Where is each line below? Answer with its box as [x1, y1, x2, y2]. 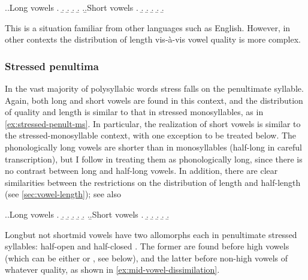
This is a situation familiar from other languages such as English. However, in [5, 21, 291, 34]
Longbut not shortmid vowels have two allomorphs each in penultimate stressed [5, 228, 297, 240]
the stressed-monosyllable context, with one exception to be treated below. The [5, 129, 297, 141]
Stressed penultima [5, 58, 99, 73]
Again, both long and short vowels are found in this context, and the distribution [5, 94, 303, 106]
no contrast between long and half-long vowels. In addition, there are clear [5, 164, 278, 177]
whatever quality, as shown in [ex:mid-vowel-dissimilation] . [5, 263, 220, 276]
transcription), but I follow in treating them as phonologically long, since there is [5, 152, 303, 165]
